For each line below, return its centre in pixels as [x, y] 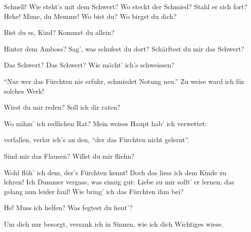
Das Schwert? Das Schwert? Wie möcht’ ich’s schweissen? [89, 65]
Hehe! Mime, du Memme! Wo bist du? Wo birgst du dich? [90, 16]
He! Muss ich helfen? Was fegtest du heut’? [68, 207]
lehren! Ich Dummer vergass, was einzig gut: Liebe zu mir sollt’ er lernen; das [119, 182]
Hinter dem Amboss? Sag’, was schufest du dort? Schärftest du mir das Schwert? [124, 48]
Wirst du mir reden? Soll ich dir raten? [62, 107]
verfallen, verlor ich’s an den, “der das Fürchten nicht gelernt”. [97, 140]
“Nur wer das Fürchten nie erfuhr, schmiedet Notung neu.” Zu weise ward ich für [124, 81]
